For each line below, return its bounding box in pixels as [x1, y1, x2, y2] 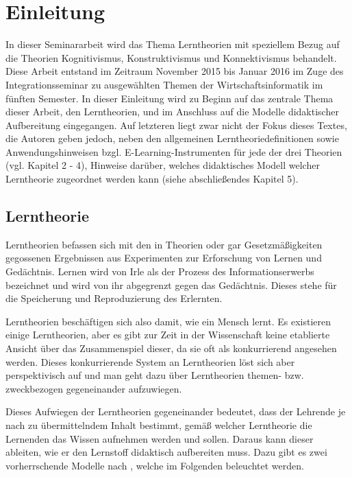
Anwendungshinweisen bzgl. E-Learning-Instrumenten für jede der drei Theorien [5, 144, 342, 159]
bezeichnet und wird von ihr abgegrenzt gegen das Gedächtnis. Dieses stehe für [5, 277, 337, 292]
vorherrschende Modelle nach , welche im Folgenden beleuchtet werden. [5, 458, 304, 472]
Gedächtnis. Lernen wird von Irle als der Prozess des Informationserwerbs [5, 264, 314, 279]
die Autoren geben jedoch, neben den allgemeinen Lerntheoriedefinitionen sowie [5, 131, 339, 146]
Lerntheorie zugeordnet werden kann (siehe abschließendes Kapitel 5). [5, 172, 299, 186]
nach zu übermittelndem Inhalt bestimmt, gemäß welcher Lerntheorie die [5, 417, 312, 432]
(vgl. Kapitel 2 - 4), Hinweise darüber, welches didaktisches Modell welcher [5, 158, 320, 172]
